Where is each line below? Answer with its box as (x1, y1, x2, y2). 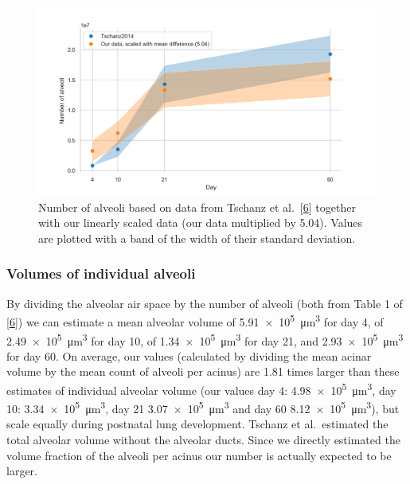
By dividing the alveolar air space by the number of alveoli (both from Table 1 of (6, 295, 403, 311)
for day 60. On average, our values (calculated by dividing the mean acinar (6, 347, 372, 364)
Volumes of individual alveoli (6, 263, 196, 283)
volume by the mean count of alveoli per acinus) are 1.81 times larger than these (6, 363, 400, 380)
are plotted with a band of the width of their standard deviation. (38, 229, 356, 246)
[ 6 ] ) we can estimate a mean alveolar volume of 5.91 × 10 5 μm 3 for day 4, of (6, 311, 384, 330)
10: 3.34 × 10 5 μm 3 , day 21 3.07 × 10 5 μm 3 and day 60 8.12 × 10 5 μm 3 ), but (6, 398, 400, 416)
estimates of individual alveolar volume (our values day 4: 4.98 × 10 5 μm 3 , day (6, 379, 396, 398)
